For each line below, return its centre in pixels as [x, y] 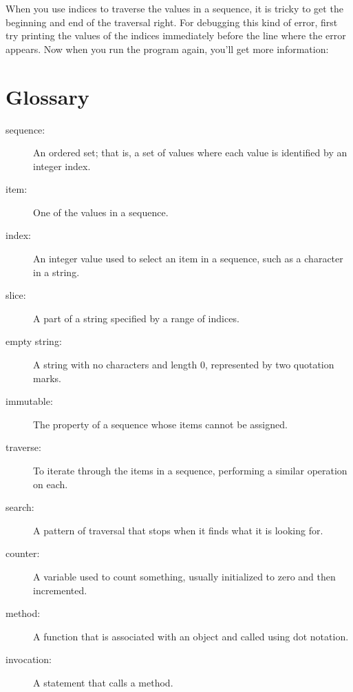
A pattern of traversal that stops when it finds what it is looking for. [178, 530]
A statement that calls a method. [103, 682]
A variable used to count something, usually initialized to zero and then [184, 576]
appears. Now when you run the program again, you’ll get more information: [167, 49]
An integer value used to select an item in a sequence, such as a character [188, 259]
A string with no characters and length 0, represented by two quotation [184, 365]
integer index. [62, 166]
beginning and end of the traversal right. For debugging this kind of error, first [172, 22]
